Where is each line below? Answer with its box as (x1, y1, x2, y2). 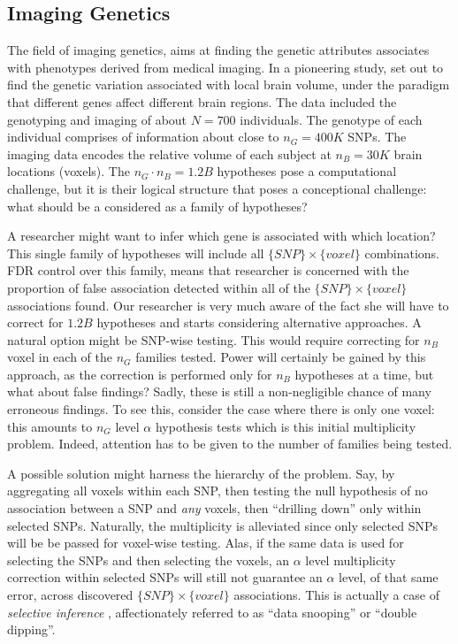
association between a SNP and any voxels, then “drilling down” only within (7, 499, 422, 517)
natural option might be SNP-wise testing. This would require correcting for (7, 330, 420, 349)
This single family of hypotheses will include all (7, 243, 264, 262)
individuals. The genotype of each (240, 110, 423, 128)
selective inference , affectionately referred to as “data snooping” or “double (7, 602, 417, 621)
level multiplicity (305, 550, 396, 569)
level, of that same (339, 568, 439, 586)
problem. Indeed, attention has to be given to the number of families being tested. (7, 434, 453, 453)
